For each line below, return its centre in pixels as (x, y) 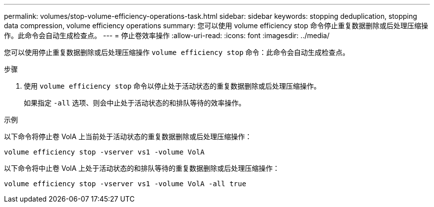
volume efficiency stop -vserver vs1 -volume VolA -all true (125, 184)
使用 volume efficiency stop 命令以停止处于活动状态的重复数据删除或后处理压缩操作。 (172, 86)
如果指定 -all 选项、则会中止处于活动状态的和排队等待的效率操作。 (135, 103)
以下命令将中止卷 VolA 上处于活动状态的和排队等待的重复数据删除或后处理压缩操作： (142, 168)
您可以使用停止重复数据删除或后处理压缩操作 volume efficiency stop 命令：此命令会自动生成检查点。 (177, 52)
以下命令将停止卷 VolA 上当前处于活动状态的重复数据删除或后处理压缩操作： (128, 136)
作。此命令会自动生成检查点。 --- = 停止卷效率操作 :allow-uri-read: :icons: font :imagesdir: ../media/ (167, 35)
